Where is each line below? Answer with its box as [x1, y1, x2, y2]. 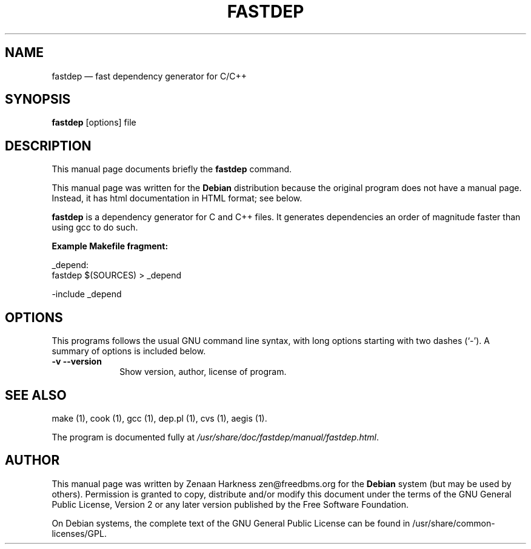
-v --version [52, 356, 102, 367]
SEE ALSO [5, 387, 67, 403]
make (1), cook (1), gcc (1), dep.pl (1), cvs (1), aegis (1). [52, 413, 267, 423]
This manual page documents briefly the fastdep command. [52, 164, 292, 175]
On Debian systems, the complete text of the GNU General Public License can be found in [52, 517, 410, 528]
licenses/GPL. [52, 528, 107, 539]
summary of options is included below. [52, 346, 206, 357]
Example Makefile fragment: [52, 241, 169, 252]
